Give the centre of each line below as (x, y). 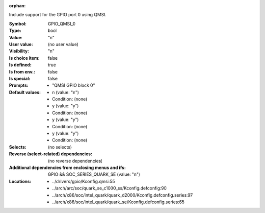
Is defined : (20, 65)
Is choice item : (24, 58)
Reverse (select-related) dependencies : (51, 154)
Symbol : (18, 24)
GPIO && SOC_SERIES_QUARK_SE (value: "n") (94, 174)
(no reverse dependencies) (75, 161)
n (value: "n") (66, 92)
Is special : (20, 78)
